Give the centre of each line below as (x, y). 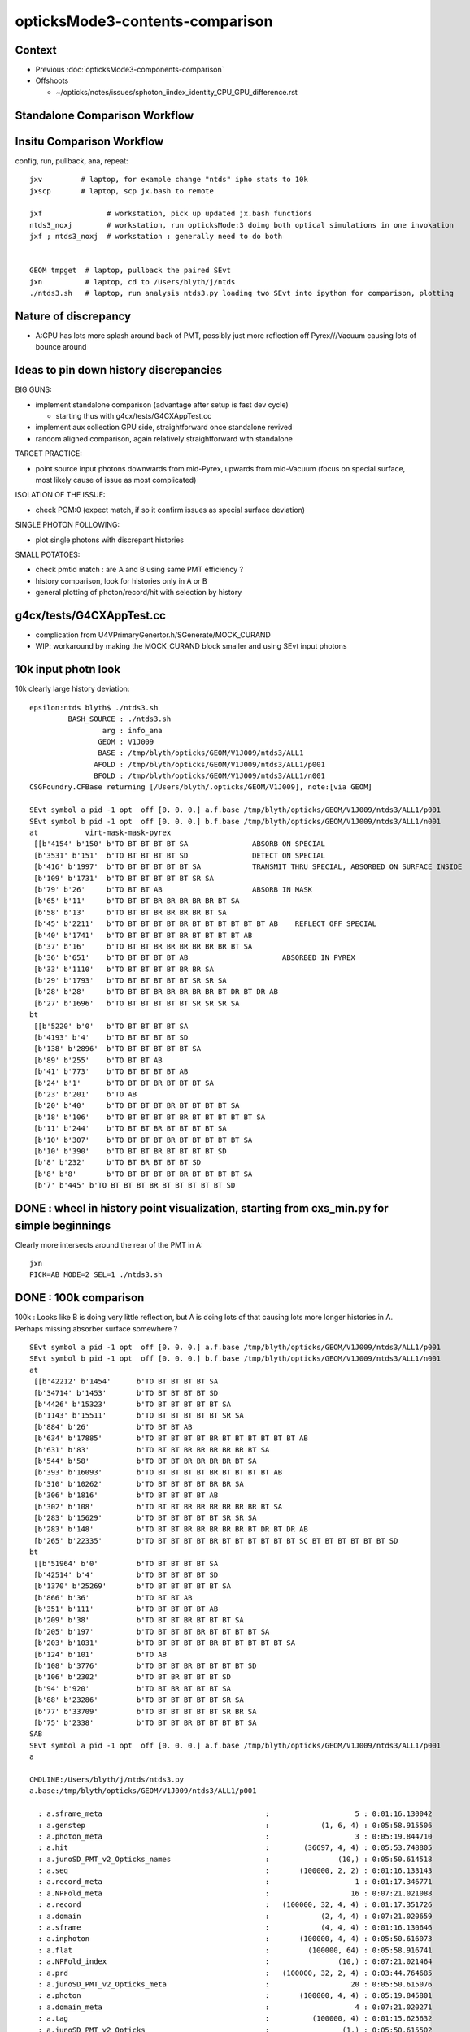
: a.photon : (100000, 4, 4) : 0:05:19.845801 (235, 1996)
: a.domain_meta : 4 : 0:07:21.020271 (235, 2007)
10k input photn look (68, 669)
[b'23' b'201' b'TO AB (85, 1094)
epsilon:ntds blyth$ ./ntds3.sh (94, 708)
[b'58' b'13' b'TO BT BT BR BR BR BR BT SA (130, 912)
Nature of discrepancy (73, 316)
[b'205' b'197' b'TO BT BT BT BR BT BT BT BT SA (152, 1631)
